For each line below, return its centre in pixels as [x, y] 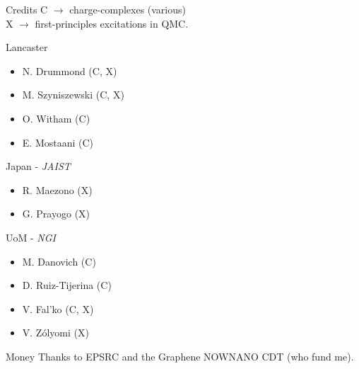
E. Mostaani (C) [58, 142]
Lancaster [27, 47]
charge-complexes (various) [128, 9]
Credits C [27, 9]
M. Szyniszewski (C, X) [73, 95]
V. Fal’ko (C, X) [58, 308]
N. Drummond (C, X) [70, 70]
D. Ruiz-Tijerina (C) [67, 285]
